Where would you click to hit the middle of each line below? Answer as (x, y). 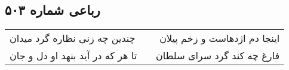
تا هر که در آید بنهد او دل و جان (73, 56)
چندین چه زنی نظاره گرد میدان (73, 38)
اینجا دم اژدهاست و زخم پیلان (220, 38)
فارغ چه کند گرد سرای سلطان (218, 56)
